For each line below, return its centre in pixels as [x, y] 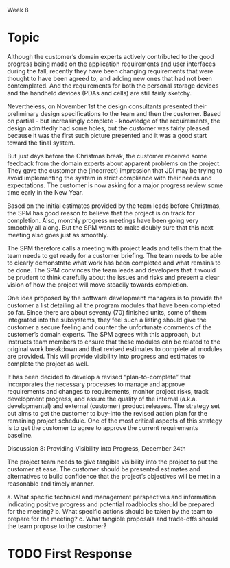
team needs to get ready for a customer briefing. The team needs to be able [115, 255]
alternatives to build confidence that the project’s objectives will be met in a [114, 476]
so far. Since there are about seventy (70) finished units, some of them [107, 312]
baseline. [20, 435]
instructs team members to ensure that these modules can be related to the [114, 342]
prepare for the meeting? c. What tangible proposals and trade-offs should [113, 519]
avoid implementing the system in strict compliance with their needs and [110, 178]
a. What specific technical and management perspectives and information [112, 497]
